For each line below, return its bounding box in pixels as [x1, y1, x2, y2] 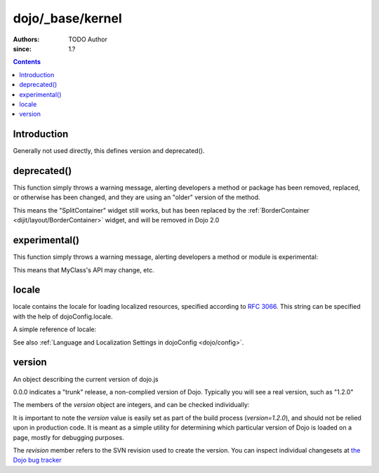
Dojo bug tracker [13, 456, 62, 465]
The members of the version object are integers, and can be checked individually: [13, 401, 250, 409]
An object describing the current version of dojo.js [13, 375, 159, 383]
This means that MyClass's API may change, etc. [13, 265, 154, 274]
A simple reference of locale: [13, 325, 97, 333]
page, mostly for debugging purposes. [13, 433, 124, 441]
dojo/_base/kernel [13, 11, 122, 26]
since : [13, 44, 32, 53]
